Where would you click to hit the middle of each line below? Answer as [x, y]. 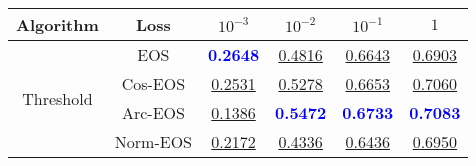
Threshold [57, 98]
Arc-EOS [153, 112]
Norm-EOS [153, 141]
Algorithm [57, 24]
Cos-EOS [153, 83]
